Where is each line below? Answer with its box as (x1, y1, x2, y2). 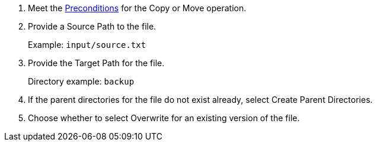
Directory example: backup (28, 76, 135, 86)
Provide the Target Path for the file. (28, 58, 165, 68)
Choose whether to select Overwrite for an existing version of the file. (28, 113, 300, 123)
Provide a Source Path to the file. (28, 21, 156, 31)
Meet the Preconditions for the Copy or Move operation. (28, 3, 247, 13)
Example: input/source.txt (28, 40, 146, 50)
